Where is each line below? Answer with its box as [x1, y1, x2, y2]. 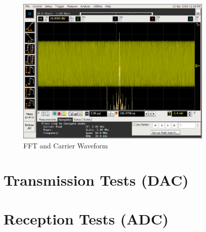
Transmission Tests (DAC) [3, 169, 189, 190]
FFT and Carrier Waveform [23, 140, 108, 150]
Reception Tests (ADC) [3, 209, 169, 229]
